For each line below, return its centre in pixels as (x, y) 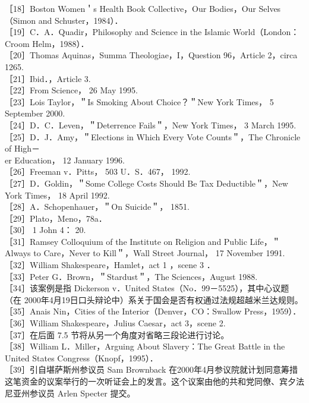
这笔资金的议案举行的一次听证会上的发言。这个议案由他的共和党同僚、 (142, 381)
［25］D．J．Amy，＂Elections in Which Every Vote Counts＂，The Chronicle (153, 136)
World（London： (266, 32)
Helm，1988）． (61, 43)
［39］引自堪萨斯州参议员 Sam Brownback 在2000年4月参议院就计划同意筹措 (151, 369)
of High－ (23, 148)
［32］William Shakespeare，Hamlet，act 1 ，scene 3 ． (110, 265)
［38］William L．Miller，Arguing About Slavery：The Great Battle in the (145, 346)
